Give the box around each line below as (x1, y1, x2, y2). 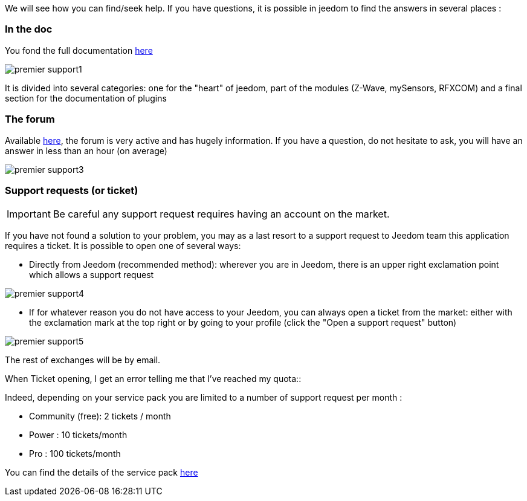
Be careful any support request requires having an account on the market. (53, 208, 390, 221)
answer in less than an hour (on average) (5, 145, 167, 156)
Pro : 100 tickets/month (29, 448, 121, 459)
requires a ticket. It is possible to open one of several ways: (5, 241, 241, 251)
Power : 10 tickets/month (29, 430, 128, 441)
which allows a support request (29, 270, 154, 280)
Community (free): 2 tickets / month (29, 411, 171, 422)
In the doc (5, 23, 53, 36)
